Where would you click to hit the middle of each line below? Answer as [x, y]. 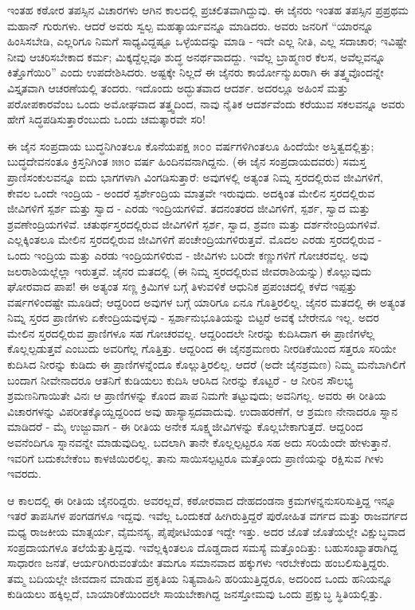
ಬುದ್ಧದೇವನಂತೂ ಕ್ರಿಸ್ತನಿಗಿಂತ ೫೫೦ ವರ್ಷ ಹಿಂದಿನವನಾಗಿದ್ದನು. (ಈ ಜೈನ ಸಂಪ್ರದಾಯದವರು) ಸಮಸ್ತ [187, 161]
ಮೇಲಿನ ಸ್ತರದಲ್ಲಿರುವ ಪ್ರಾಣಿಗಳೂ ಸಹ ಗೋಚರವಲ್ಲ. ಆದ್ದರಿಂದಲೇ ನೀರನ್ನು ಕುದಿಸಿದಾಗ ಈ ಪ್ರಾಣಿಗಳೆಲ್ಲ [191, 332]
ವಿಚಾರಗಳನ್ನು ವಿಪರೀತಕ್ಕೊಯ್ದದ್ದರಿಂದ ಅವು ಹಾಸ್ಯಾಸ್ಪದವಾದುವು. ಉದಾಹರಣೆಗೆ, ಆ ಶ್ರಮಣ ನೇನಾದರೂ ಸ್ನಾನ [203, 411]
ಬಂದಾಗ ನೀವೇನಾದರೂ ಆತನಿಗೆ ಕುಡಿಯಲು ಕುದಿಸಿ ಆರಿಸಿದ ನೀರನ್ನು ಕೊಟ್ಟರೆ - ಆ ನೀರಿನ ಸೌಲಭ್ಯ [180, 379]
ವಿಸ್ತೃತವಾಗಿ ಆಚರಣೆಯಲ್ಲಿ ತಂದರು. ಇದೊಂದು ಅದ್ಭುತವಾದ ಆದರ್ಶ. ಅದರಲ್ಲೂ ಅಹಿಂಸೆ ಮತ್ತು [178, 87]
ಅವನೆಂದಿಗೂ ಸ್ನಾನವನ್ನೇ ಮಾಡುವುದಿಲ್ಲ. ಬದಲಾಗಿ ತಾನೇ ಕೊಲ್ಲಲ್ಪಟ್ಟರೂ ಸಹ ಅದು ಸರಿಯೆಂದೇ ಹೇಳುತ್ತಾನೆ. [200, 442]
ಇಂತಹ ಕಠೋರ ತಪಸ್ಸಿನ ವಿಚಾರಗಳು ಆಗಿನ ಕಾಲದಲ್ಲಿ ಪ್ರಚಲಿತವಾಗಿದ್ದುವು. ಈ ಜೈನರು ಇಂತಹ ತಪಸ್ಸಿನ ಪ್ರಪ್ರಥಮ [208, 10]
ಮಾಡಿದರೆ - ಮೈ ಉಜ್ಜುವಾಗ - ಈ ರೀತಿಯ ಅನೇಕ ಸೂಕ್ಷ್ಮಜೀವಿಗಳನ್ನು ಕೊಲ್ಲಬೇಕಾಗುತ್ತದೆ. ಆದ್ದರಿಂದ [185, 426]
